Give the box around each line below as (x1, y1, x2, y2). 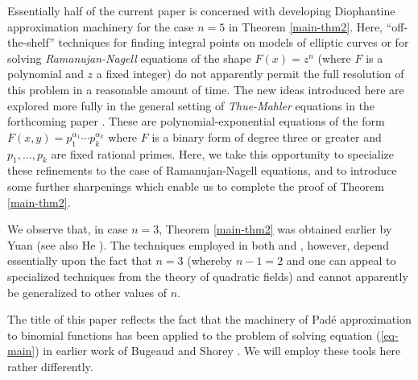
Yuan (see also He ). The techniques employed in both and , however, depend (7, 236, 389, 253)
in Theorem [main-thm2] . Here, (228, 18, 383, 35)
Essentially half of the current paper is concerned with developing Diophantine (7, 2, 395, 19)
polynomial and (7, 65, 84, 82)
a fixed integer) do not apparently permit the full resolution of (96, 65, 404, 82)
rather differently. (7, 357, 93, 374)
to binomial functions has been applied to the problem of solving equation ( (7, 326, 381, 343)
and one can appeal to (286, 252, 396, 269)
